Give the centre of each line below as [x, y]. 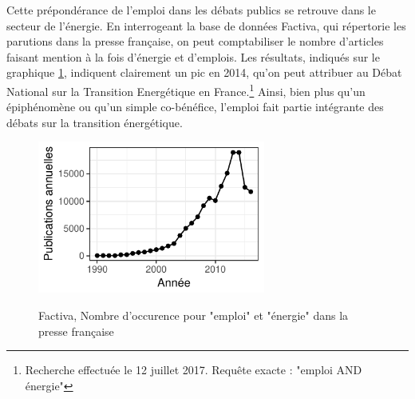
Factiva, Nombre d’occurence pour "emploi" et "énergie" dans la [194, 315]
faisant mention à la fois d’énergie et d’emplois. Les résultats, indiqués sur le [193, 56]
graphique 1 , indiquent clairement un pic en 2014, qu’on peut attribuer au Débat [204, 72]
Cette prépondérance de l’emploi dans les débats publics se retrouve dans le [191, 10]
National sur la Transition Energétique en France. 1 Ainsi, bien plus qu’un [186, 90]
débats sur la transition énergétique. [95, 122]
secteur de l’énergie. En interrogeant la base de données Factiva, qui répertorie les [206, 25]
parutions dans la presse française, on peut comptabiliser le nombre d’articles [195, 41]
